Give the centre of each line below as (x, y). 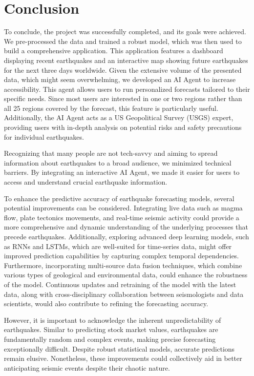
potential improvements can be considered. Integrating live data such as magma (123, 208)
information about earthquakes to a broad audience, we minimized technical (118, 162)
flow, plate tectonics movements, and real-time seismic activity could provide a (122, 217)
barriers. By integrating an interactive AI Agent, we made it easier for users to (122, 172)
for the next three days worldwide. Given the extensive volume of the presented (123, 70)
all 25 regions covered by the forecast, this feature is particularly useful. (111, 108)
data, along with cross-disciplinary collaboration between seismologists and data (124, 294)
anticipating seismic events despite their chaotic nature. (87, 367)
